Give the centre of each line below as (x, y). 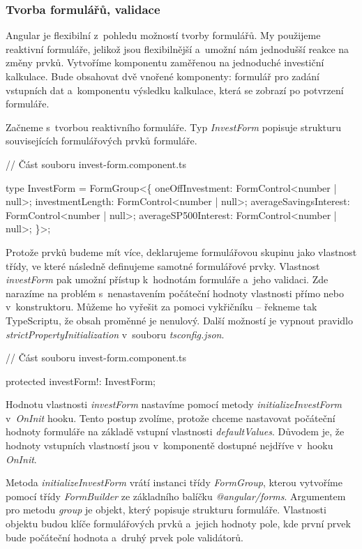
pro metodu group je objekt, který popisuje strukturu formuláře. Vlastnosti (166, 510)
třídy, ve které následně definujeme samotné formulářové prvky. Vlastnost (163, 265)
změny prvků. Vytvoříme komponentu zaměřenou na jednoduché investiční (165, 62)
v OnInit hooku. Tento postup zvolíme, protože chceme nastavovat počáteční (171, 418)
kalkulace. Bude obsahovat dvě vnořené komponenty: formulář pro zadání (163, 76)
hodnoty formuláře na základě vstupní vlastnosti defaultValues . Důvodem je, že (175, 431)
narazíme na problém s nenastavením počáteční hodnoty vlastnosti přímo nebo (175, 293)
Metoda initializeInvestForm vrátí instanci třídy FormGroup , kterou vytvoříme (174, 482)
